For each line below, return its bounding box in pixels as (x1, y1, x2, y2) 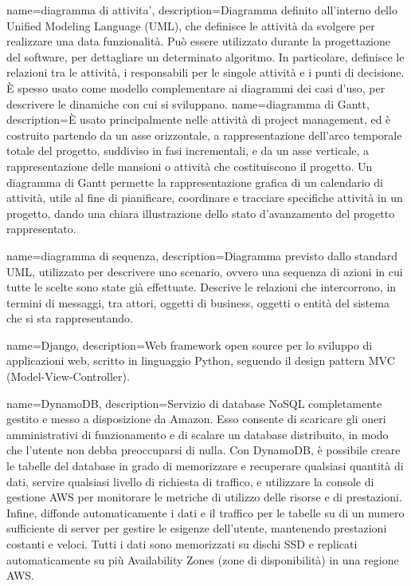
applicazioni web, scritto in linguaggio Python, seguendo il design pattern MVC (6, 352, 395, 369)
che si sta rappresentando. (6, 310, 133, 327)
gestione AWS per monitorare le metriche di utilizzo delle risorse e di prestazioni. (6, 489, 402, 505)
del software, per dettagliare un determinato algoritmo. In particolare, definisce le (6, 48, 405, 65)
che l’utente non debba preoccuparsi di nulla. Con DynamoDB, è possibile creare (6, 441, 401, 458)
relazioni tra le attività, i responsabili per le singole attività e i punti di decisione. (6, 64, 405, 81)
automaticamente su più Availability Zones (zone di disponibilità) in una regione (6, 551, 399, 568)
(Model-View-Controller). (6, 368, 130, 385)
